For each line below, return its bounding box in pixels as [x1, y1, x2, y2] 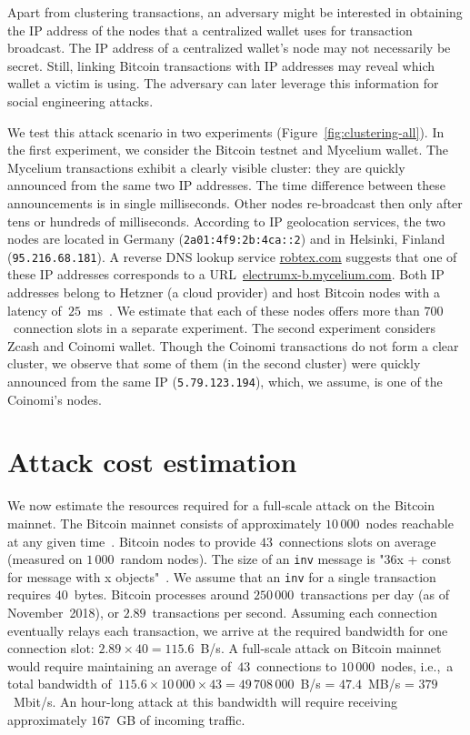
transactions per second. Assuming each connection [152, 603, 438, 622]
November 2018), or [7, 603, 119, 622]
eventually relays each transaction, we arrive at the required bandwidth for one [7, 620, 448, 639]
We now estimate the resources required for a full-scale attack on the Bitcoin [7, 496, 435, 515]
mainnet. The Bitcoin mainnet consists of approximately [7, 513, 322, 532]
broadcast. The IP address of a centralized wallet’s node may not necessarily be [7, 38, 451, 57]
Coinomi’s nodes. [7, 389, 102, 408]
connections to [256, 656, 337, 675]
